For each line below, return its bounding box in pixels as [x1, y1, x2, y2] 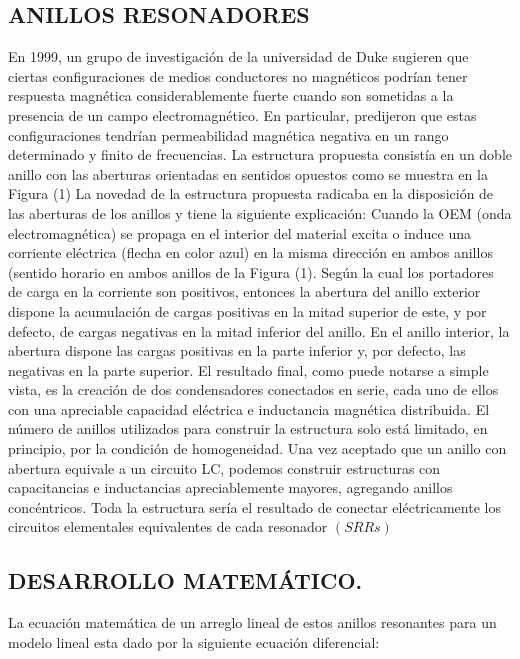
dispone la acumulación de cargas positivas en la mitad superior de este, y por [8, 300, 487, 321]
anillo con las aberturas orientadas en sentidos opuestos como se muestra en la [8, 163, 488, 184]
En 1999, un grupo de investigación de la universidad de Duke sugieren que [8, 46, 469, 67]
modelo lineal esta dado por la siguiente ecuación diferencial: [8, 631, 380, 652]
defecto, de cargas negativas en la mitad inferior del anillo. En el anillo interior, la [8, 320, 510, 341]
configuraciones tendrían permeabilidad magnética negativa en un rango [8, 124, 449, 145]
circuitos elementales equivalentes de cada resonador [8, 516, 328, 537]
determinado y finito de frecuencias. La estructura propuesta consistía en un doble [8, 144, 513, 165]
